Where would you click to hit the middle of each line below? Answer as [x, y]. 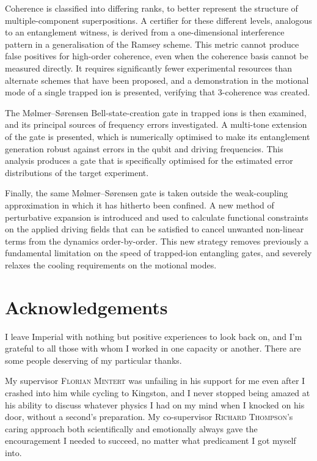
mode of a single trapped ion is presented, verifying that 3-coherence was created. [158, 92]
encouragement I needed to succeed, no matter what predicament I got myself [151, 441]
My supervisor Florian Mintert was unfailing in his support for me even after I [155, 381]
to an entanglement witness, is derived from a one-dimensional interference [145, 32]
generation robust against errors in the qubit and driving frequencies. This [144, 148]
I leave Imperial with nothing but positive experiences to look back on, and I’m [154, 336]
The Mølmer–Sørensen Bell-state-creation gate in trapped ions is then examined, [156, 112]
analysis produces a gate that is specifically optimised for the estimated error [149, 160]
